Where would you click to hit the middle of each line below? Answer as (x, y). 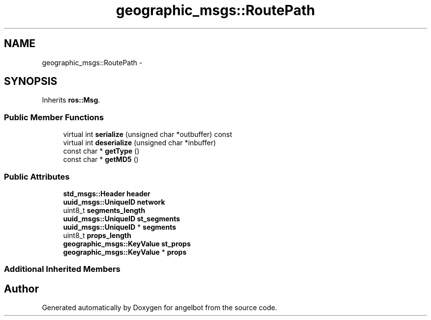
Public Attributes (37, 176)
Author (21, 289)
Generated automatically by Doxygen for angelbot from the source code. (160, 308)
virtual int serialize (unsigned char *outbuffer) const (148, 134)
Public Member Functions (54, 117)
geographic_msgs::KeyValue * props (125, 252)
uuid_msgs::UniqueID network (114, 202)
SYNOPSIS (31, 81)
